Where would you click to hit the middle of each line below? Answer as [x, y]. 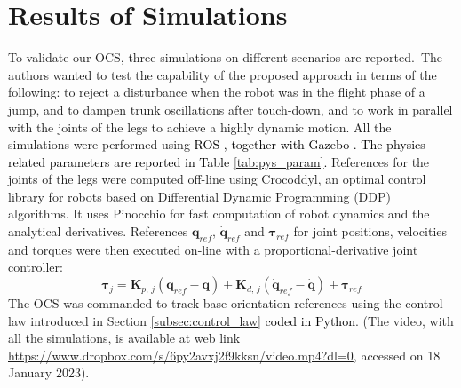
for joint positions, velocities [370, 231]
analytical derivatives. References [98, 231]
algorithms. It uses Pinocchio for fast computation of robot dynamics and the [219, 214]
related [27, 161]
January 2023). [49, 372]
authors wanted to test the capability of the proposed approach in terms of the [223, 74]
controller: [36, 267]
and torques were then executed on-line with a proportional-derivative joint [213, 249]
